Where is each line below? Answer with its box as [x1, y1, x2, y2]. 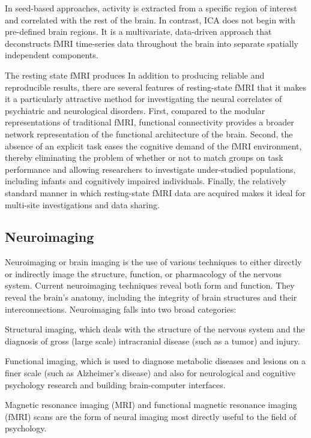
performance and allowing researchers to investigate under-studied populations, [5, 163, 296, 175]
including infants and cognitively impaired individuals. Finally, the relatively [5, 175, 286, 187]
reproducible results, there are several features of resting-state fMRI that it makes [5, 80, 306, 93]
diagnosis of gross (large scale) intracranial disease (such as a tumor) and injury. [5, 334, 300, 347]
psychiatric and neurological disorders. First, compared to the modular [5, 104, 265, 116]
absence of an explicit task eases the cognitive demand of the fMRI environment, [5, 139, 302, 152]
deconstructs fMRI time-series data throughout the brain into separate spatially [5, 37, 298, 49]
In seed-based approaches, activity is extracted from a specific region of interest [5, 2, 297, 14]
